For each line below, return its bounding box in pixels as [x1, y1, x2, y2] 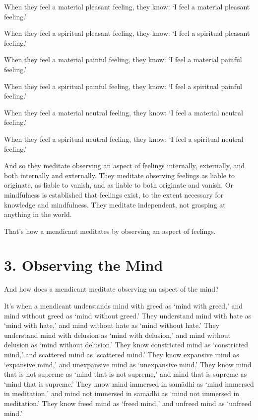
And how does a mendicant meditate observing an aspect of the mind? [4, 284, 219, 294]
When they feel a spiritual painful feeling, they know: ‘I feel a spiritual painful [4, 81, 242, 91]
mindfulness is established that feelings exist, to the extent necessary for [4, 189, 224, 200]
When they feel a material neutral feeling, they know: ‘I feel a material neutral [4, 107, 243, 117]
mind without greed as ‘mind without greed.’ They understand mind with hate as [4, 310, 252, 320]
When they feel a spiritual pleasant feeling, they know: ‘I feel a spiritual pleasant [4, 28, 250, 38]
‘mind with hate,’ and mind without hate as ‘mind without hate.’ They [4, 320, 220, 330]
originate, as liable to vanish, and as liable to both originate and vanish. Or [4, 180, 234, 190]
